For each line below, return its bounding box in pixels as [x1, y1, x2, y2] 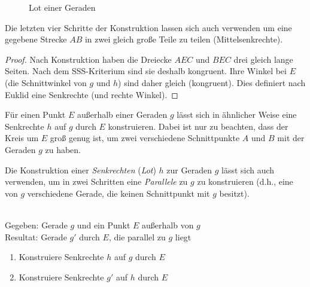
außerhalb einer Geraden [77, 108, 168, 121]
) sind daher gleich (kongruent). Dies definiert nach [118, 76, 306, 88]
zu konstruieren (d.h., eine [197, 175, 293, 188]
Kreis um [5, 132, 39, 144]
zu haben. [45, 143, 81, 155]
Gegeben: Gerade [5, 218, 68, 231]
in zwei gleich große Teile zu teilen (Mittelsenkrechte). [84, 33, 283, 45]
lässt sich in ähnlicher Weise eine [177, 108, 297, 121]
